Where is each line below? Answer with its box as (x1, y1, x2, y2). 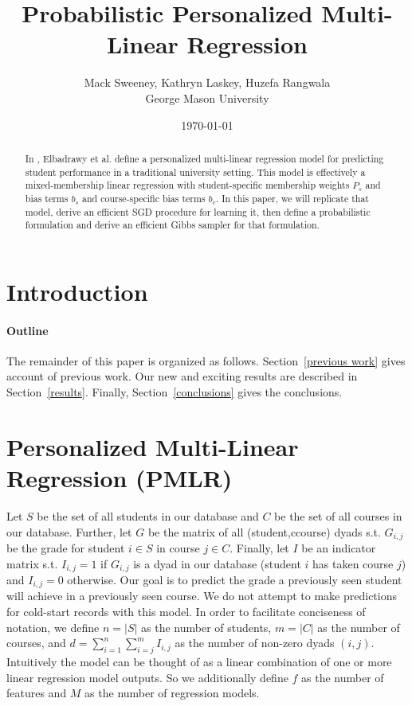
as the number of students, (141, 618, 272, 635)
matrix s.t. (6, 555, 58, 571)
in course (156, 539, 200, 556)
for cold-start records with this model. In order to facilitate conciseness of (6, 603, 366, 620)
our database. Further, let (6, 523, 132, 540)
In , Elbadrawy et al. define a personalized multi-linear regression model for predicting (25, 151, 384, 165)
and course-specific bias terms (82, 191, 206, 205)
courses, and (6, 634, 66, 651)
